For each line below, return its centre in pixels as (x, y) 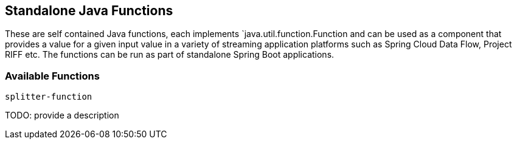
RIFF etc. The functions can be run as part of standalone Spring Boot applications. (170, 55)
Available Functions (52, 76)
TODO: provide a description (62, 115)
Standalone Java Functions (89, 11)
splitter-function (49, 97)
